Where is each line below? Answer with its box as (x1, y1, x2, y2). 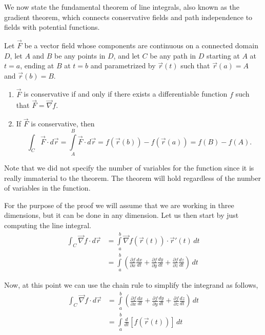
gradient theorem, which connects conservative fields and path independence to (4, 11, 253, 22)
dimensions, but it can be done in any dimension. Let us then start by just (4, 210, 239, 220)
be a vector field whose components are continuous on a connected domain (24, 40, 258, 50)
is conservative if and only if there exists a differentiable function (24, 88, 228, 99)
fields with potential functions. (4, 22, 100, 32)
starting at (207, 50, 240, 61)
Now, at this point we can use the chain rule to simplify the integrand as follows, (4, 279, 258, 290)
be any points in (54, 50, 106, 61)
